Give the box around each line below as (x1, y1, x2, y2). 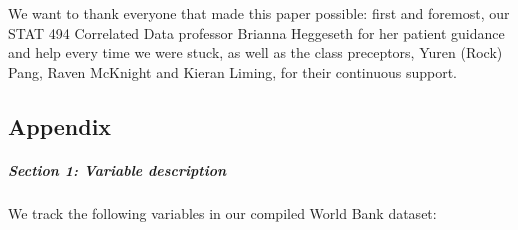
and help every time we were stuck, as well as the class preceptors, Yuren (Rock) (8, 42, 503, 63)
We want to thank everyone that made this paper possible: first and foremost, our (8, 3, 510, 23)
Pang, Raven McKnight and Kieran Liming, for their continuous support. (8, 61, 457, 82)
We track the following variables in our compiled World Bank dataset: (8, 202, 437, 223)
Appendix (8, 110, 112, 141)
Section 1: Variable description (8, 159, 227, 180)
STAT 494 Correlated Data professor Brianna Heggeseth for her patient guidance (8, 22, 505, 43)
